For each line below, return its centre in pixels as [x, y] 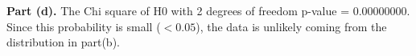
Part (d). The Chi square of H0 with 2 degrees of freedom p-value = [178, 10]
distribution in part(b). [63, 42]
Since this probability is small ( [84, 26]
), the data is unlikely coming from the [291, 26]
